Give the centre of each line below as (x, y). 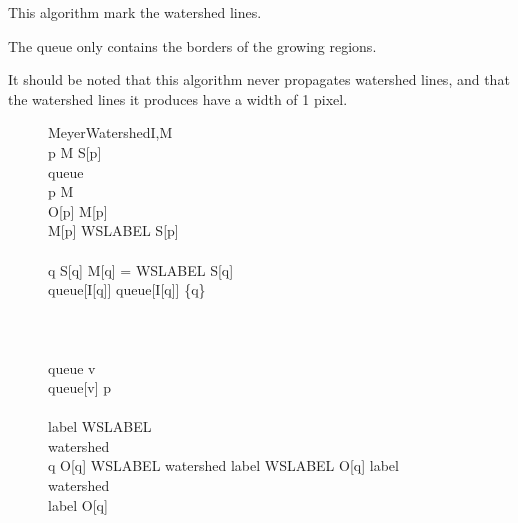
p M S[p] (75, 151)
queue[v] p (80, 387)
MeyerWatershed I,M (110, 132)
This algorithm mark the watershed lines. (135, 12)
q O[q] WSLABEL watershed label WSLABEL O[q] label (223, 465)
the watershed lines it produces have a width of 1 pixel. (178, 98)
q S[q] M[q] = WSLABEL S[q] (141, 269)
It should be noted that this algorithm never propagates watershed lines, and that (259, 79)
